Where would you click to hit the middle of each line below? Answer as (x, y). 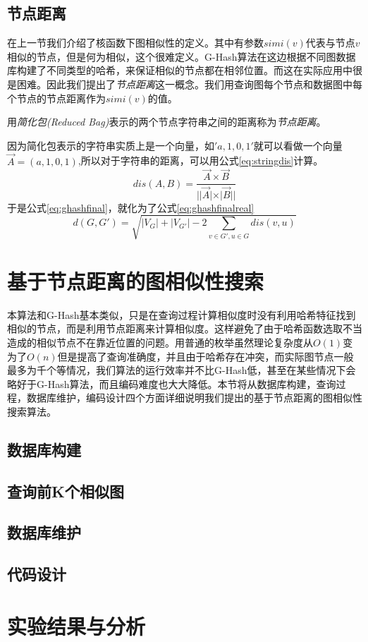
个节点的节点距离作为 (56, 98)
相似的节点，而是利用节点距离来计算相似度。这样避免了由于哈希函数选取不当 (185, 328)
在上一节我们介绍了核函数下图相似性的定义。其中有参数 (135, 43)
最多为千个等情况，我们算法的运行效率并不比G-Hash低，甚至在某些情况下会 (182, 370)
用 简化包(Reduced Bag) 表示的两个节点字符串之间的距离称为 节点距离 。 (167, 122)
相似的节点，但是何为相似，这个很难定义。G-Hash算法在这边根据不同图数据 (182, 56)
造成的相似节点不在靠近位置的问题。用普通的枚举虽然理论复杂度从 (160, 342)
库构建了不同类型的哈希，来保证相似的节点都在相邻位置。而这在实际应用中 (180, 70)
